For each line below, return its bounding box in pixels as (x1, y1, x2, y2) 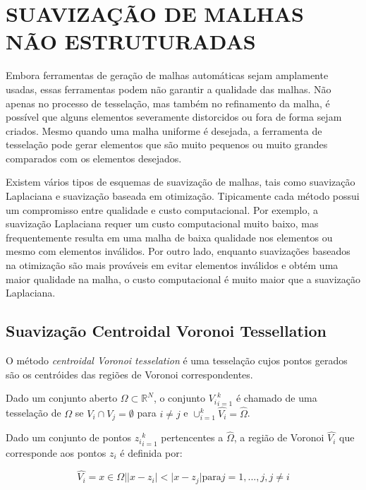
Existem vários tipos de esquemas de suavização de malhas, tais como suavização (6, 174, 355, 189)
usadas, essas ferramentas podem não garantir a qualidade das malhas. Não (6, 81, 331, 96)
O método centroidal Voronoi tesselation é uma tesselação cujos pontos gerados (6, 353, 348, 368)
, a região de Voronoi (233, 430, 324, 445)
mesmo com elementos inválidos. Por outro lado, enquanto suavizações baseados (6, 244, 350, 258)
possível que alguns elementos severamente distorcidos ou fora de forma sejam (6, 109, 342, 124)
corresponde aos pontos (6, 445, 106, 460)
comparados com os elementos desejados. (6, 150, 182, 165)
